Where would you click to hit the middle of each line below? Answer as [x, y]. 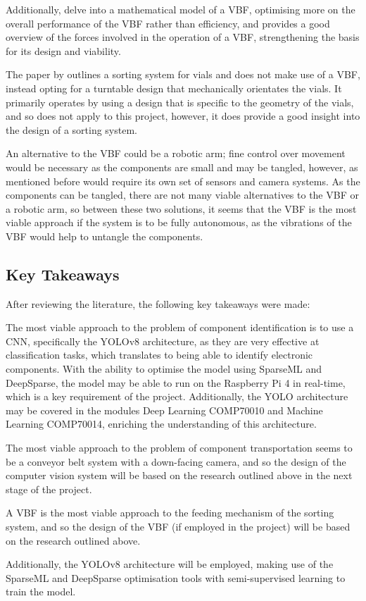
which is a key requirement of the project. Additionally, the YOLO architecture [177, 396]
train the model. [41, 591]
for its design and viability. [63, 50]
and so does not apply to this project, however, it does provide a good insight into [183, 116]
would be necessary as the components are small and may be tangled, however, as [182, 167]
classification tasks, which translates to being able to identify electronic [159, 355]
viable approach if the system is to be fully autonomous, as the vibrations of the [179, 222]
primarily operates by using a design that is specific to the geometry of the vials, [180, 102]
